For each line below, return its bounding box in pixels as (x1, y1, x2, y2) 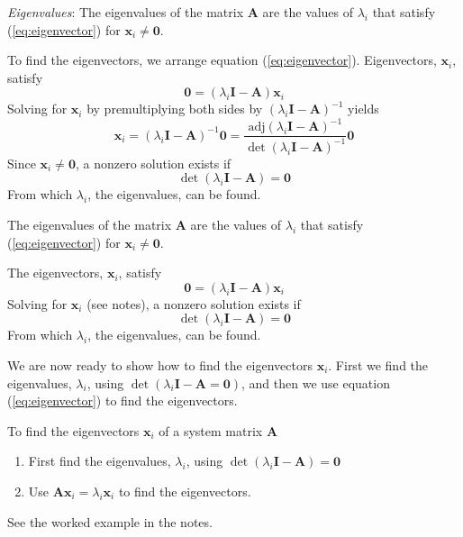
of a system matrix (159, 421, 263, 440)
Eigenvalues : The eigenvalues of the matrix (7, 3, 244, 21)
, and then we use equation (241, 373, 390, 392)
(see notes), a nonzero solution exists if (86, 294, 301, 313)
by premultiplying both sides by (86, 99, 263, 118)
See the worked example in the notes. (7, 512, 213, 531)
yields (348, 99, 379, 118)
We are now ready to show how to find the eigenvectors (7, 356, 313, 375)
